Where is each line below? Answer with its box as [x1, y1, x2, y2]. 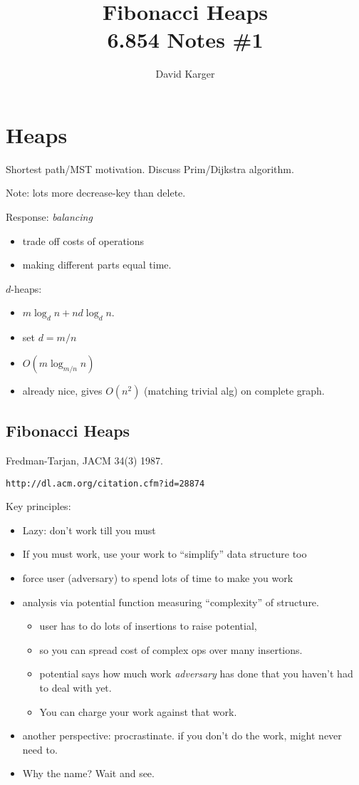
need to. [22, 742, 58, 757]
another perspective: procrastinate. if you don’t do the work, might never [22, 728, 342, 743]
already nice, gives [22, 383, 103, 397]
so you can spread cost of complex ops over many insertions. [39, 642, 303, 657]
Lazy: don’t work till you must [22, 522, 156, 537]
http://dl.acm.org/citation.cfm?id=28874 [6, 478, 205, 489]
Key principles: [6, 499, 71, 514]
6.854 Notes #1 [107, 25, 264, 54]
